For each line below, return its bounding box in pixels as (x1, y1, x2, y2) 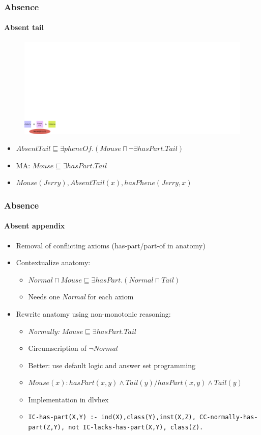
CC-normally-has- (199, 414, 258, 421)
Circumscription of (28, 343, 86, 353)
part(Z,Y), (28, 424, 65, 431)
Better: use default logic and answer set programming (28, 360, 195, 370)
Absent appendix (4, 220, 65, 231)
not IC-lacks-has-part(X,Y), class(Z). (68, 424, 204, 431)
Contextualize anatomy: (16, 257, 91, 268)
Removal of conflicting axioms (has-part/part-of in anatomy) (16, 240, 206, 250)
